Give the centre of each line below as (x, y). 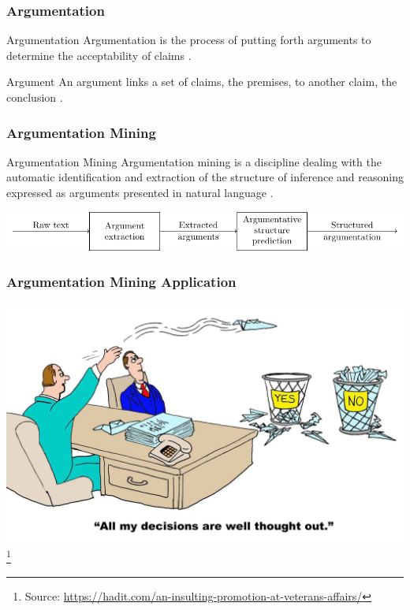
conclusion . (35, 97)
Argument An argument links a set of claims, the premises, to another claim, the (202, 82)
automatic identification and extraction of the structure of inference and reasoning (205, 177)
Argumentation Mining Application (121, 281)
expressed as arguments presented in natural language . (140, 192)
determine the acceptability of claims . (99, 55)
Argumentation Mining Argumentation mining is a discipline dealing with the (194, 161)
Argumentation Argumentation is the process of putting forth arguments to (189, 40)
